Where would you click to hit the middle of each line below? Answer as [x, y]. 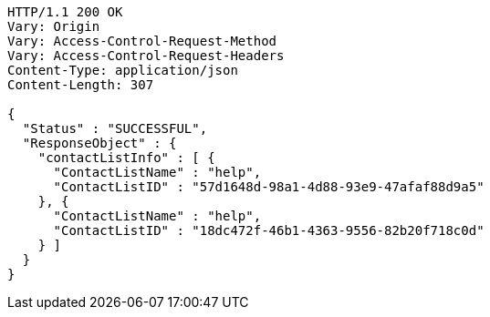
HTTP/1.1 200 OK [65, 12]
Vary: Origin [54, 26]
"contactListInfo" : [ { [126, 158]
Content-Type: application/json [123, 70]
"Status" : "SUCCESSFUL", [115, 128]
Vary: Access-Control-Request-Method [142, 41]
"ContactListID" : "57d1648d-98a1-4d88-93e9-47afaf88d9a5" [269, 187]
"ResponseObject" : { [99, 143]
